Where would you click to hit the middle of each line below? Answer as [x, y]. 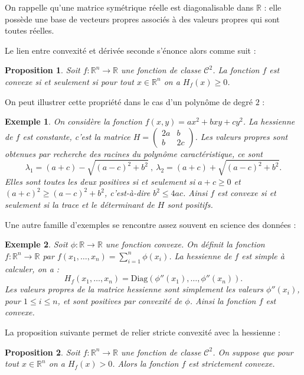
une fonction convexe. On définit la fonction [185, 244]
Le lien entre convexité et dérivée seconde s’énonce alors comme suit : [130, 50]
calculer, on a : [32, 268]
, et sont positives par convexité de [120, 300]
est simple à [263, 255]
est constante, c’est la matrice [76, 136]
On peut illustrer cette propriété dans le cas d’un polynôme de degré [129, 101]
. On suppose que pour [253, 352]
